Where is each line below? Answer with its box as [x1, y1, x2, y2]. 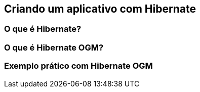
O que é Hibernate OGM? [4, 42, 104, 53]
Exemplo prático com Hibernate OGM [4, 61, 153, 71]
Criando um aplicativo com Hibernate [4, 3, 196, 15]
